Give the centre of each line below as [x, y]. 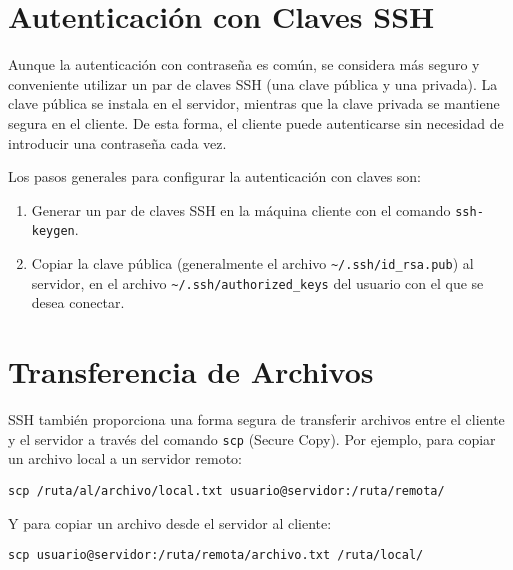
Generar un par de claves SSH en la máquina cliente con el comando [241, 209]
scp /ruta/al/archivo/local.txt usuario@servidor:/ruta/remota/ [226, 490]
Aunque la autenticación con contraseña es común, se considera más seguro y [244, 64]
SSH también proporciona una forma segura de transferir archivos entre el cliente [256, 419]
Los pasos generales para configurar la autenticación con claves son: [214, 176]
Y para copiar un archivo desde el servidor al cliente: [170, 522]
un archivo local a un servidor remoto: [125, 458]
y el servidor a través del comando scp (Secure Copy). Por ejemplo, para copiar [252, 438]
